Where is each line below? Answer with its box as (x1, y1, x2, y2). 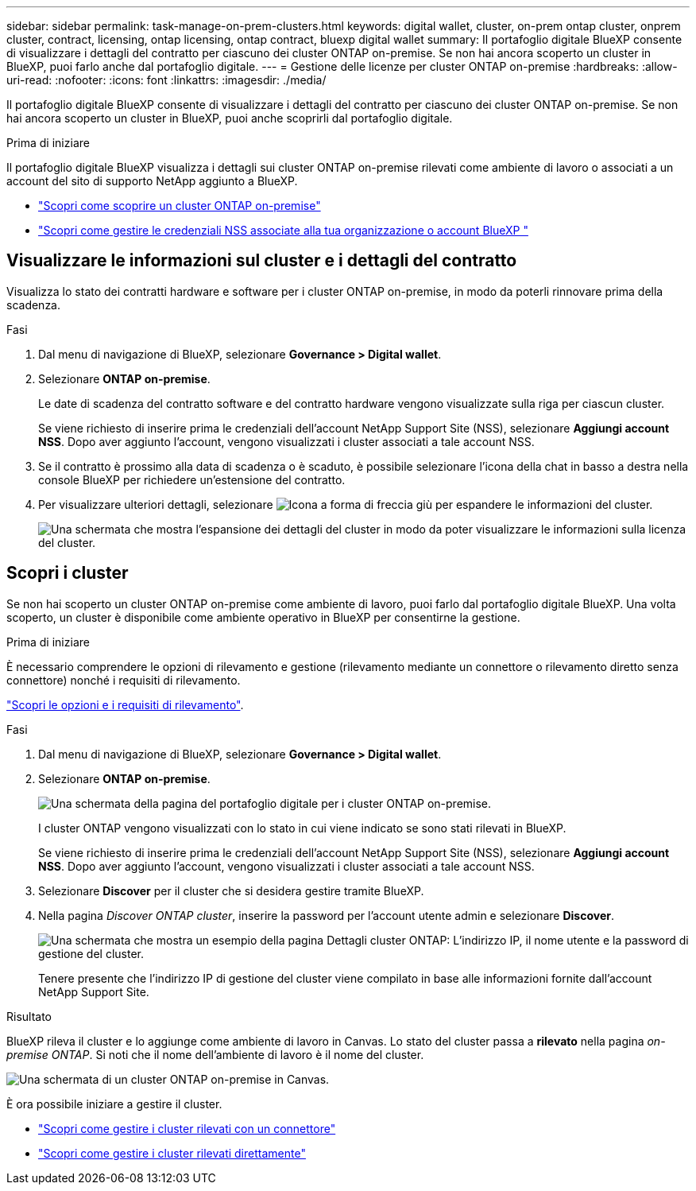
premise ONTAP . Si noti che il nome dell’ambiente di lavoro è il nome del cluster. (6, 1047, 424, 1061)
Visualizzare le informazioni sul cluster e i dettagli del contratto (6, 250, 517, 271)
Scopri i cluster (6, 563, 129, 584)
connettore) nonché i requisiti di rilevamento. (6, 673, 241, 687)
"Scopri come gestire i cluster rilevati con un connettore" (38, 1121, 336, 1135)
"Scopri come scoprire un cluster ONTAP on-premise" (38, 199, 321, 212)
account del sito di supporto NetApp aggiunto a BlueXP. (6, 174, 298, 188)
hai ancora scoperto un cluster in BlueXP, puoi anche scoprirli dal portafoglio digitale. (6, 111, 453, 125)
